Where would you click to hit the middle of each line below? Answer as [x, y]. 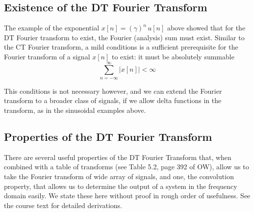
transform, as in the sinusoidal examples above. [75, 110]
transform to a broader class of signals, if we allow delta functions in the [113, 100]
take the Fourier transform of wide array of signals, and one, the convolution [119, 176]
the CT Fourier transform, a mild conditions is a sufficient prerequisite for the [121, 47]
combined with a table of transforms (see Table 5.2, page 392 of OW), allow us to [127, 167]
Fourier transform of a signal [47, 56]
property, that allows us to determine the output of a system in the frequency [121, 186]
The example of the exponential [52, 28]
